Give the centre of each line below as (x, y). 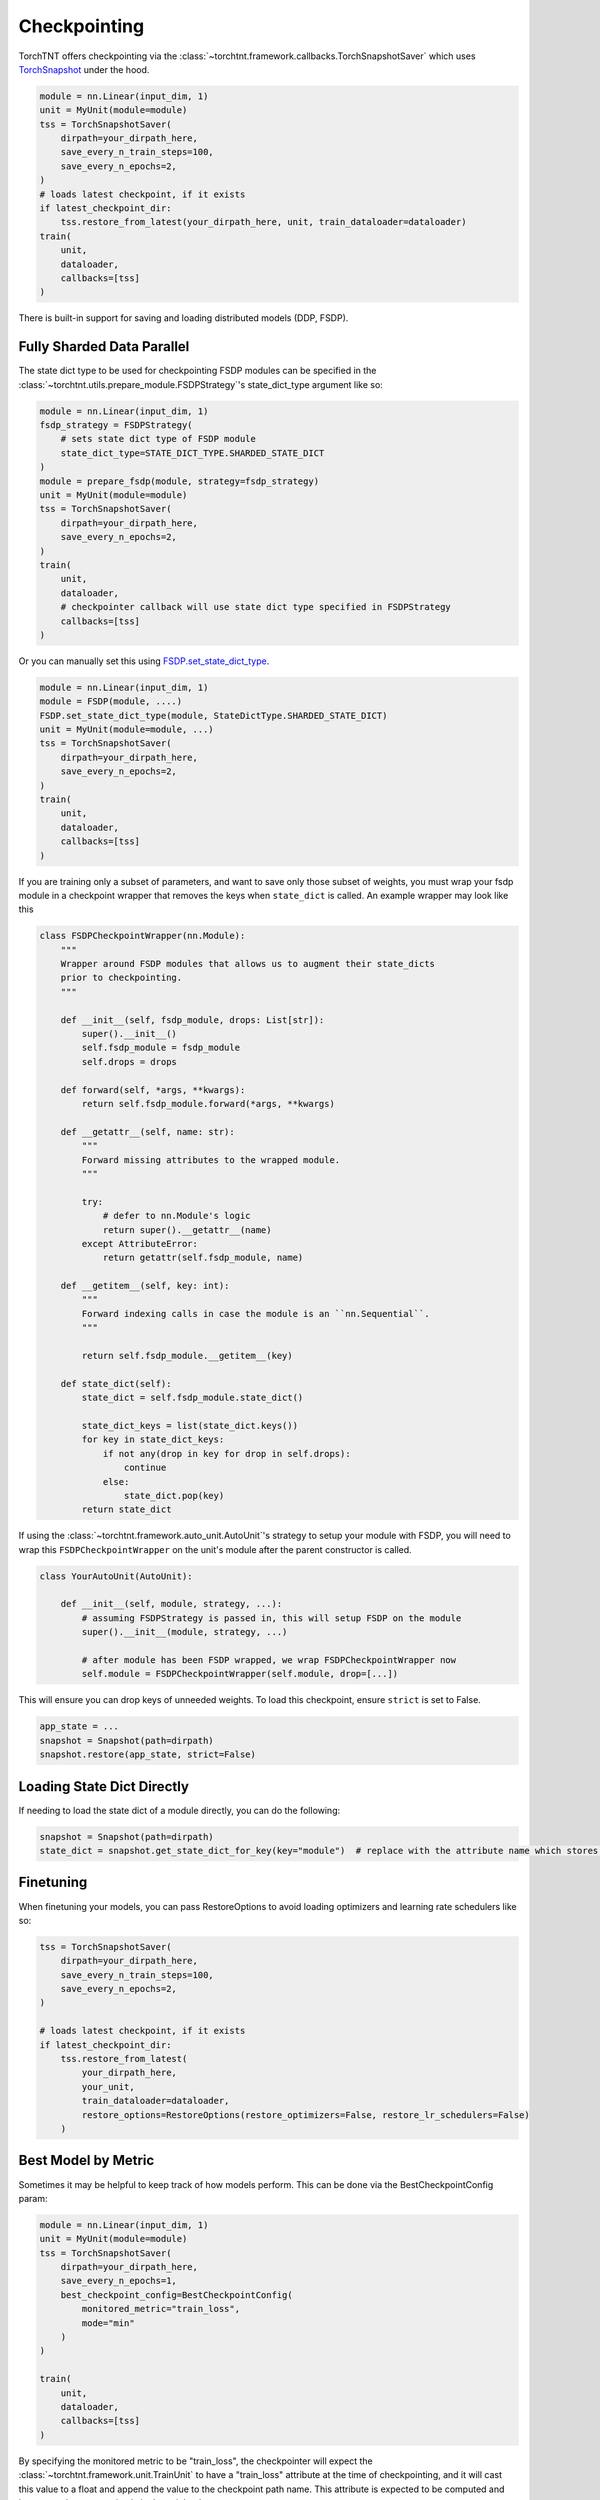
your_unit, (108, 2086)
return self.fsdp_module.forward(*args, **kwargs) (208, 1103)
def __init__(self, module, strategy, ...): (171, 1604)
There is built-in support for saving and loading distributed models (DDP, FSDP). (183, 318)
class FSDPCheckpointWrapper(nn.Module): (142, 936)
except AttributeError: (140, 1243)
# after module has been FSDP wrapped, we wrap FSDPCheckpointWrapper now (269, 1660)
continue (145, 1468)
